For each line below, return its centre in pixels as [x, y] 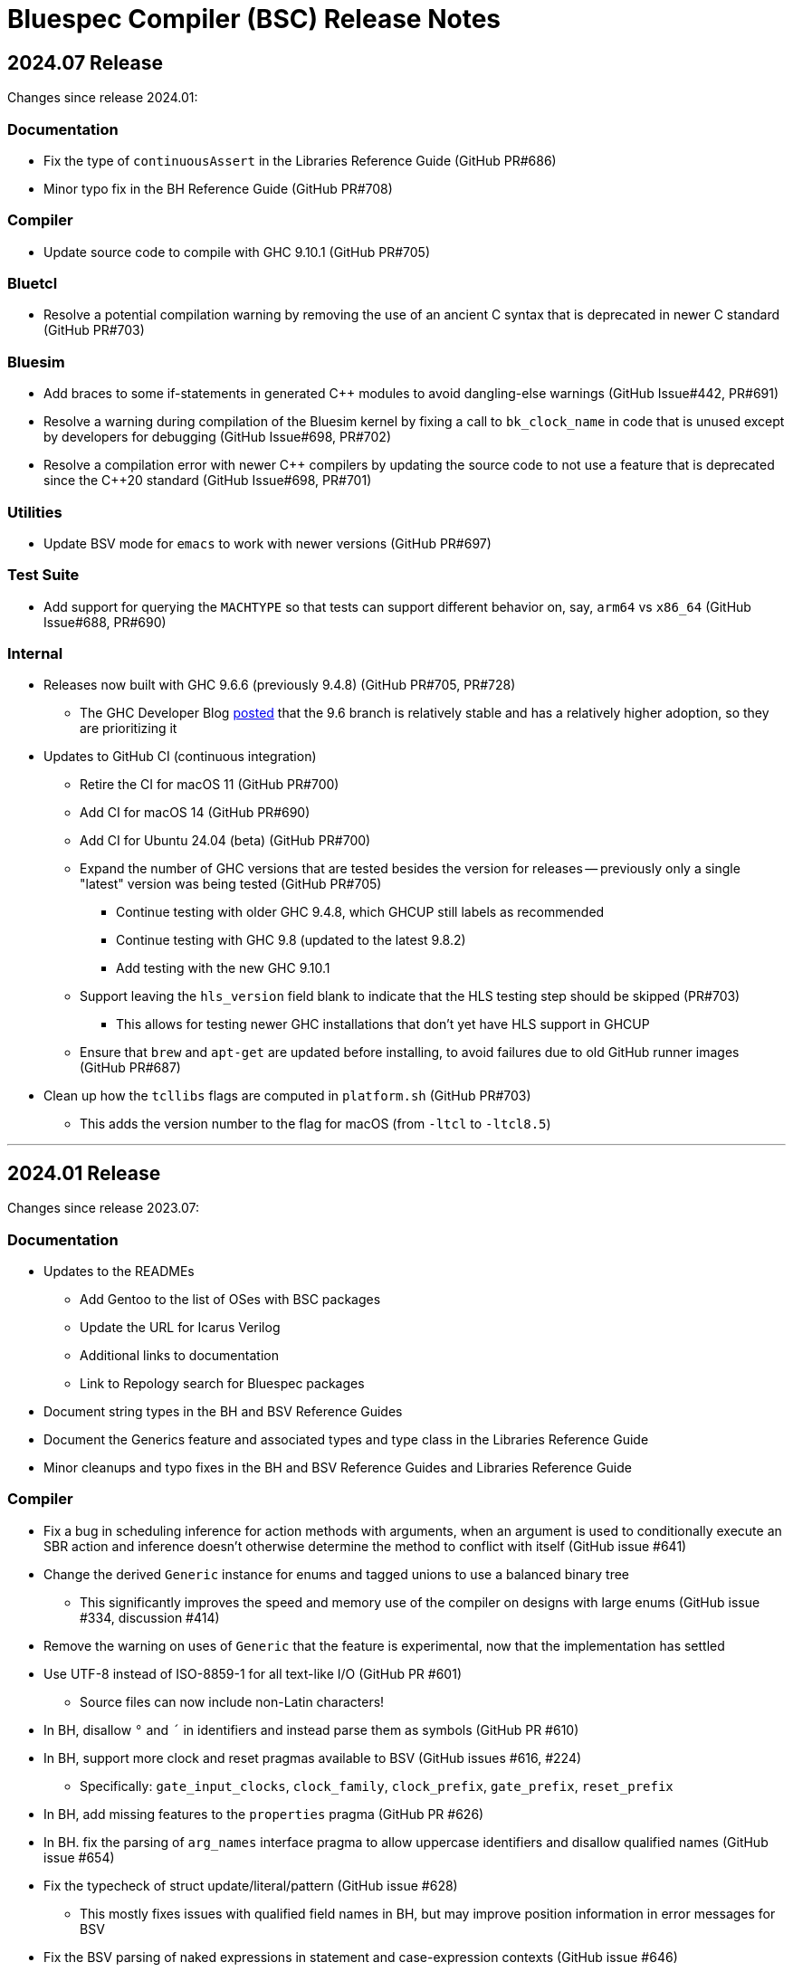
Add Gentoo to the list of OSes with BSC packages [230, 1300]
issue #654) [79, 1857]
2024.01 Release [84, 1173]
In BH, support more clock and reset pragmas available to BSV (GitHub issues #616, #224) [313, 1758]
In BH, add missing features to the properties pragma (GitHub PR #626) [264, 1814]
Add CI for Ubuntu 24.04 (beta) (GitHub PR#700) [225, 841]
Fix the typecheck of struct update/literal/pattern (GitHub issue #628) [251, 1885]
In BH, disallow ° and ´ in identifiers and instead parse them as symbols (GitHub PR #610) [311, 1729]
